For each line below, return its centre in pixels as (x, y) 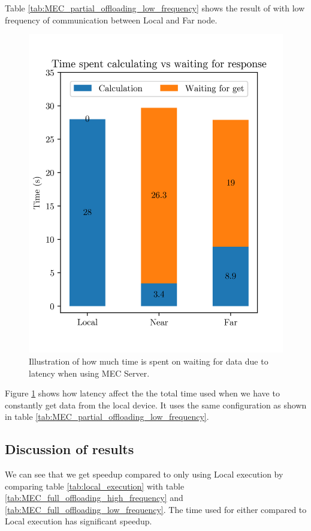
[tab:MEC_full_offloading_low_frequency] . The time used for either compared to (156, 509)
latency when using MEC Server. (89, 373)
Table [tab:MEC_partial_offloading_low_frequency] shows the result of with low (155, 8)
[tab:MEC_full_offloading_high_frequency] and (94, 498)
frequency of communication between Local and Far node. (111, 20)
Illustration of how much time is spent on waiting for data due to (149, 361)
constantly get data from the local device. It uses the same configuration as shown (156, 405)
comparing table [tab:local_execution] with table (95, 486)
